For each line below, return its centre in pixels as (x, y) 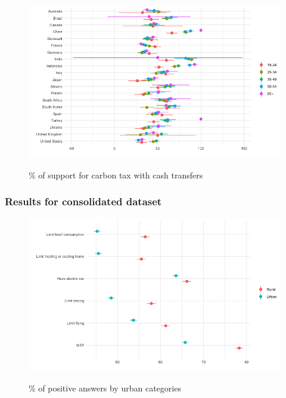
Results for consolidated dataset (83, 201)
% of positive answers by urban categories (105, 388)
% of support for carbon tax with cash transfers (116, 175)
